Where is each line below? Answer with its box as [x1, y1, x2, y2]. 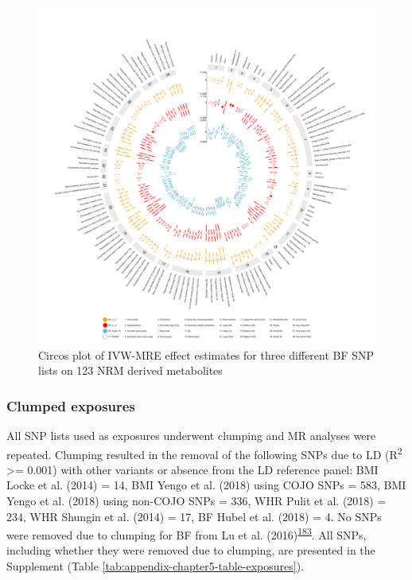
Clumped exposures [6, 395, 135, 415]
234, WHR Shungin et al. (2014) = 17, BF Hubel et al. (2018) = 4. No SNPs [6, 508, 382, 524]
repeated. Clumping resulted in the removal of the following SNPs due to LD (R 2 [6, 443, 402, 462]
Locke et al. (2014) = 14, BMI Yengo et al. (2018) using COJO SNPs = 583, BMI [6, 477, 406, 493]
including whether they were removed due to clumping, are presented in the [6, 542, 375, 559]
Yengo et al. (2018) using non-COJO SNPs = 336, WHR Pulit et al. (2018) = [6, 492, 387, 509]
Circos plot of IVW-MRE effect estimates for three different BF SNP [38, 346, 375, 363]
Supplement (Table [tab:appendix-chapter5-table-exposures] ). [6, 558, 305, 574]
